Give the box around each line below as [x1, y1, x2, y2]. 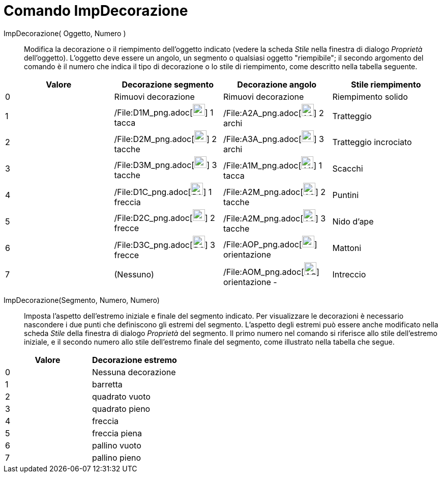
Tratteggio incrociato [332, 137, 412, 148]
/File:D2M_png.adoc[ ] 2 [114, 133, 217, 144]
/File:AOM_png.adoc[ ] [223, 266, 319, 277]
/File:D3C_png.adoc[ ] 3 [114, 239, 215, 250]
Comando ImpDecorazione [4, 2, 188, 19]
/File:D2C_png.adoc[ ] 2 [114, 213, 215, 223]
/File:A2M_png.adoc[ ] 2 [223, 186, 326, 197]
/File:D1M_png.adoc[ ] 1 [114, 107, 214, 118]
